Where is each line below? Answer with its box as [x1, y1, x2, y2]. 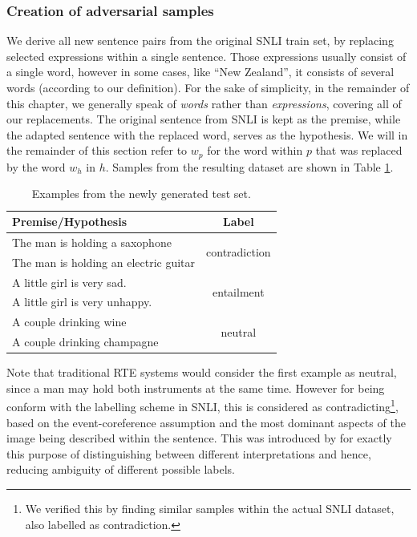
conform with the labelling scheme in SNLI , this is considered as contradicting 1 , [6, 396, 399, 415]
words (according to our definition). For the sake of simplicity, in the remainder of [6, 79, 410, 95]
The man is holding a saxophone [12, 233, 172, 250]
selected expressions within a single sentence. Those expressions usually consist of [6, 47, 407, 64]
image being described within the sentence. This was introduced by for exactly [6, 430, 392, 446]
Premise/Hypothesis [12, 213, 127, 230]
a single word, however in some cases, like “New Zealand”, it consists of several [6, 63, 395, 80]
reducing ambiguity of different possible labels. [6, 461, 235, 478]
